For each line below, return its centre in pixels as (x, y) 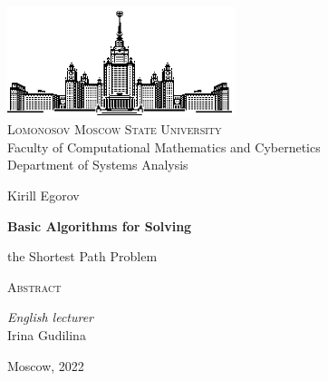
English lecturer (51, 317)
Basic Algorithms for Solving (100, 225)
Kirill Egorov (43, 195)
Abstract (34, 286)
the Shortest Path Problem (82, 256)
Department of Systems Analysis (98, 165)
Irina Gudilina (47, 334)
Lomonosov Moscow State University (115, 129)
